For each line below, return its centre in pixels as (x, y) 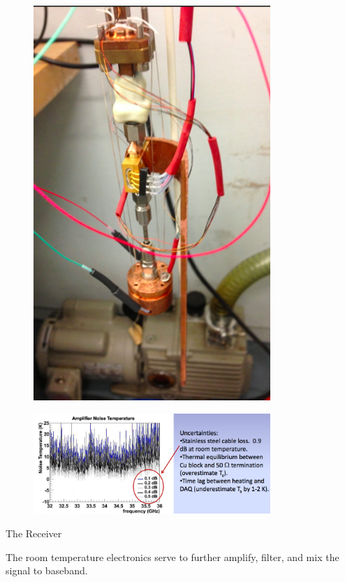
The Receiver (34, 533)
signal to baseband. (47, 570)
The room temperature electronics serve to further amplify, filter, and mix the (172, 556)
